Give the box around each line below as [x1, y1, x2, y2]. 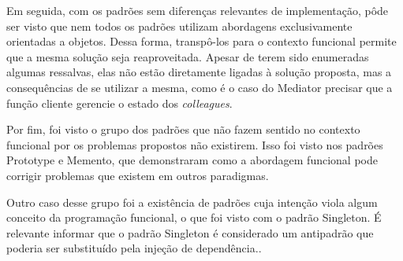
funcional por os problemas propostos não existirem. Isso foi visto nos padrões [6, 136, 383, 153]
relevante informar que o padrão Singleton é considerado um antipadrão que [6, 224, 374, 241]
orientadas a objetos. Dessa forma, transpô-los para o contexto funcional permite [6, 33, 397, 50]
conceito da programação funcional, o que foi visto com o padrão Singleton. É [6, 209, 382, 226]
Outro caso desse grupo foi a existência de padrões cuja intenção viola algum [6, 193, 378, 210]
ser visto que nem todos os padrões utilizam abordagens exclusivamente [6, 17, 353, 34]
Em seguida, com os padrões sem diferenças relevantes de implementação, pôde [6, 2, 389, 18]
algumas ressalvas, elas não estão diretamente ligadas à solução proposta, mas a [6, 64, 392, 80]
